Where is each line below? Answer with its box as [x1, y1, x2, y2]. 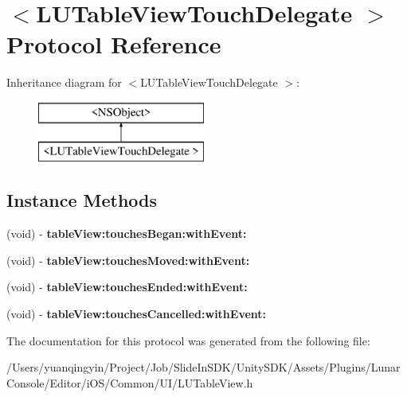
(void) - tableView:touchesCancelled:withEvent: [6, 306, 267, 322]
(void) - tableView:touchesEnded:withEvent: [6, 278, 248, 295]
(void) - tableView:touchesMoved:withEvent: [6, 251, 250, 268]
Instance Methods [6, 188, 157, 212]
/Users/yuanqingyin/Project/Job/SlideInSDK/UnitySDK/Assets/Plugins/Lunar [6, 359, 401, 376]
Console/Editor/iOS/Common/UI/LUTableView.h [6, 374, 253, 391]
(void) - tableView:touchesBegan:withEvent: [6, 225, 247, 242]
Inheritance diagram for [6, 74, 122, 91]
